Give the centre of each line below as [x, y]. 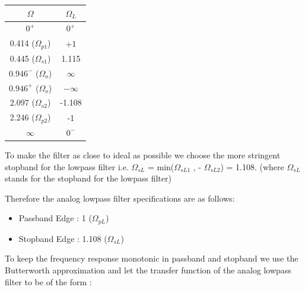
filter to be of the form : [48, 281]
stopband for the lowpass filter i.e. [67, 166]
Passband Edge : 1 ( [55, 218]
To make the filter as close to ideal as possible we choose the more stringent [143, 155]
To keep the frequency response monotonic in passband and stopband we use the [152, 258]
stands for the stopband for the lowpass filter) [88, 178]
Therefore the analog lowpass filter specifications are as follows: [120, 198]
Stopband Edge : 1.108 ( [63, 238]
